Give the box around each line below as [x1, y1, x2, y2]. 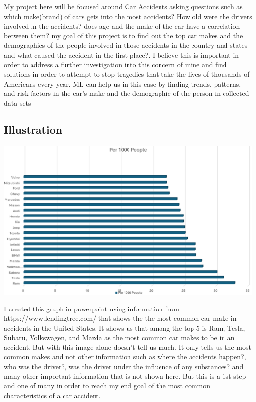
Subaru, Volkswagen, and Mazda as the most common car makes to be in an [4, 332, 235, 342]
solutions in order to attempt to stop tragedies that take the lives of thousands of [4, 69, 250, 79]
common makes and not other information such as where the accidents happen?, [4, 351, 246, 362]
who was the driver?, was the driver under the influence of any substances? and [4, 361, 244, 371]
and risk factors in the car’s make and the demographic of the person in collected [4, 88, 249, 98]
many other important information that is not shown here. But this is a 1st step [4, 371, 246, 381]
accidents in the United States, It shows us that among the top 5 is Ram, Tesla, [4, 322, 245, 333]
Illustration [4, 122, 63, 137]
